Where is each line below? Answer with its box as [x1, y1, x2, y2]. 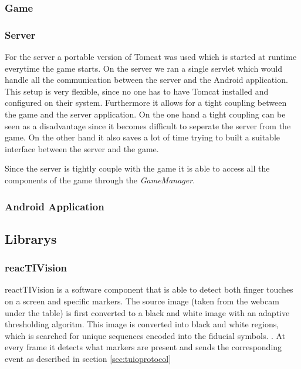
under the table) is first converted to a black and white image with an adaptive [5, 306, 290, 318]
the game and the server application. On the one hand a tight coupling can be [5, 108, 286, 120]
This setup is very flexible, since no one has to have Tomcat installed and [5, 85, 269, 97]
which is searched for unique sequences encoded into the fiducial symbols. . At [5, 329, 286, 341]
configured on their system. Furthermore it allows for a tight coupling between [5, 96, 287, 109]
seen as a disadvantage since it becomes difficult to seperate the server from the [5, 119, 291, 132]
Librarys [5, 229, 57, 247]
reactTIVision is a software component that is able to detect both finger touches [5, 283, 293, 296]
